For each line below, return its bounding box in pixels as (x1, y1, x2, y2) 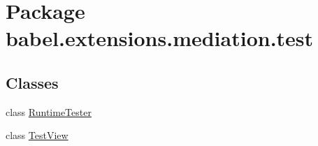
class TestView (6, 128, 68, 143)
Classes (6, 71, 59, 93)
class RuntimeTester (6, 104, 92, 119)
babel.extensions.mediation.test (6, 24, 314, 52)
